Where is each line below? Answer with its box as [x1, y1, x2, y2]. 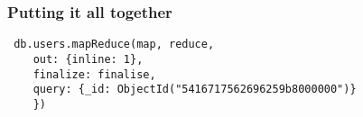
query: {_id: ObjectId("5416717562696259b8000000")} [33, 83, 357, 96]
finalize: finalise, [33, 67, 156, 81]
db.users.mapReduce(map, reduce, [14, 38, 215, 51]
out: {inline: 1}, [33, 52, 144, 66]
